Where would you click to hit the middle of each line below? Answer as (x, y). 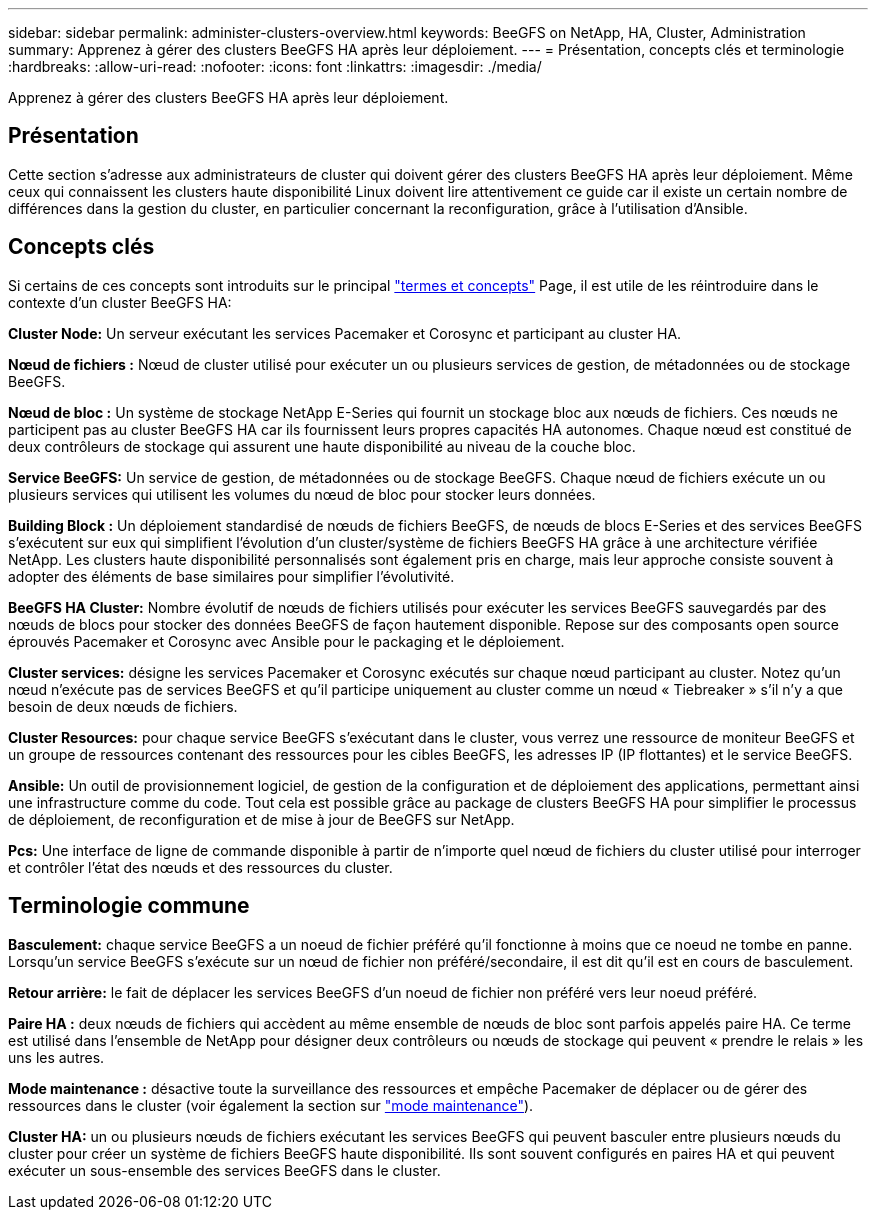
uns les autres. (56, 1057)
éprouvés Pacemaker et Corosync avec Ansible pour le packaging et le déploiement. (286, 641)
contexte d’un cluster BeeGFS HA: (120, 302)
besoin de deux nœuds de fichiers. (123, 706)
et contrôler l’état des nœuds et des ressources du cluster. (200, 867)
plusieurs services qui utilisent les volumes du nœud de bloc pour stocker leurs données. (302, 494)
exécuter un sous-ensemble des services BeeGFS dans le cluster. (224, 1170)
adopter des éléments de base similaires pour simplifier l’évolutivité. (231, 576)
